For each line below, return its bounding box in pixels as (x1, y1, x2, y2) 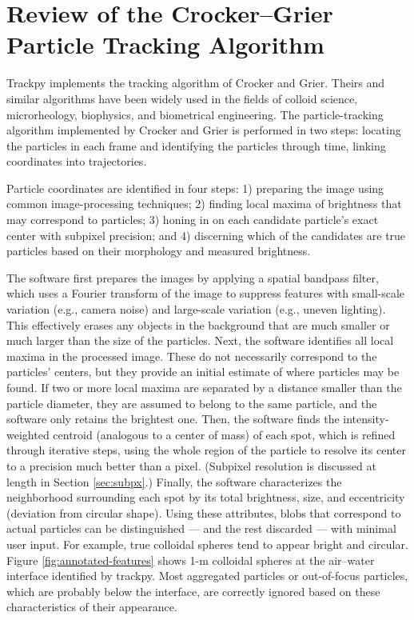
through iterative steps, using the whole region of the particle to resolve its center (6, 442, 406, 458)
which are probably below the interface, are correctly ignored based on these (6, 582, 380, 599)
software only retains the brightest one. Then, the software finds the (6, 410, 340, 427)
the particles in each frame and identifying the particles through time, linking (6, 137, 386, 154)
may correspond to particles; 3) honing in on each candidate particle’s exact (6, 211, 379, 228)
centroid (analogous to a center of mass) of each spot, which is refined (53, 426, 396, 442)
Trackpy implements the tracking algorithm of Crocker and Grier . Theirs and (6, 74, 385, 91)
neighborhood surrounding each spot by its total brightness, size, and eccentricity (6, 489, 405, 506)
